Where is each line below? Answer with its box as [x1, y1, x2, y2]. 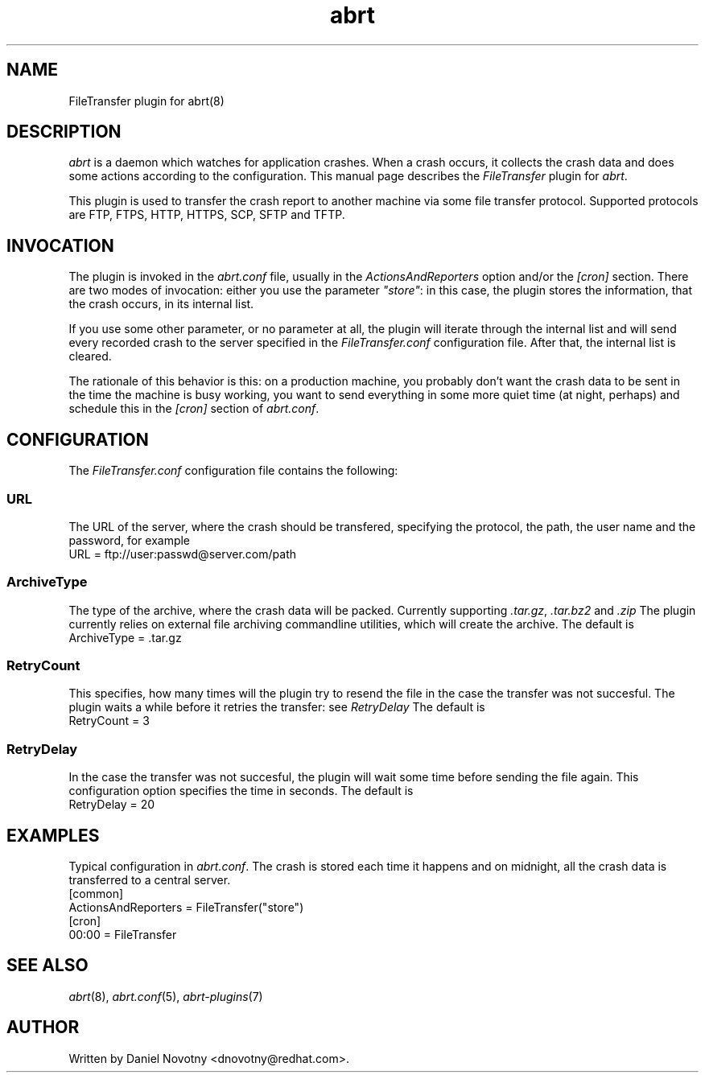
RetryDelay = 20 [68, 797, 155, 812]
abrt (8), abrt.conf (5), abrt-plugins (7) [68, 989, 263, 1003]
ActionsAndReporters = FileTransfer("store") [68, 900, 304, 914]
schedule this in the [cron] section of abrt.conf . [68, 402, 320, 416]
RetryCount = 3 [68, 714, 150, 728]
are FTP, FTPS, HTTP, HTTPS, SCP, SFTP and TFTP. [68, 208, 345, 222]
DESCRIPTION [6, 121, 122, 142]
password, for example [68, 533, 191, 547]
